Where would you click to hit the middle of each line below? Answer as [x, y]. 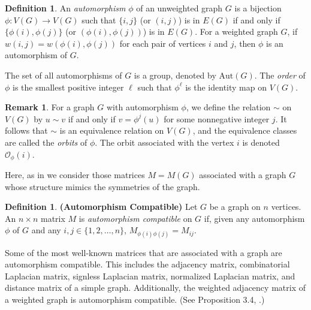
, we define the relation [228, 107]
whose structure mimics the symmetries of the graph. [102, 186]
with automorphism [143, 107]
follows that [26, 130]
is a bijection [258, 8]
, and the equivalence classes [245, 130]
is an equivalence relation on [112, 130]
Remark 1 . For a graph [50, 107]
